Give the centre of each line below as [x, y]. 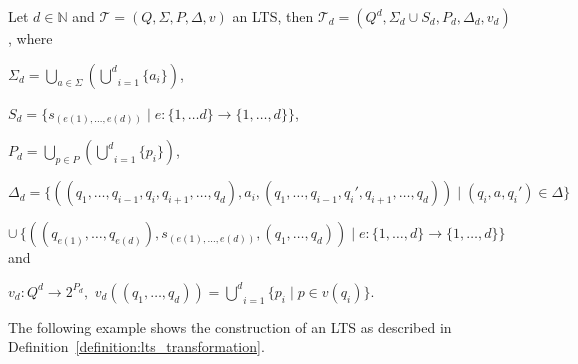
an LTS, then [273, 16]
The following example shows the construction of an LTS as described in [230, 326]
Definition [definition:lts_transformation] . [136, 346]
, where [30, 38]
